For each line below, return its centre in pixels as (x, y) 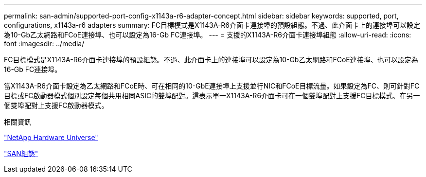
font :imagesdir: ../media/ (44, 44)
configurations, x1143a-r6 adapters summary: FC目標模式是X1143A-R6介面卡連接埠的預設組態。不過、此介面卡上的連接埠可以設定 (212, 25)
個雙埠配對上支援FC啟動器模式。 (56, 105)
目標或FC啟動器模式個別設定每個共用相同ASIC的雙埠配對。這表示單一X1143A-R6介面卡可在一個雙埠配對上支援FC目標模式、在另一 (212, 96)
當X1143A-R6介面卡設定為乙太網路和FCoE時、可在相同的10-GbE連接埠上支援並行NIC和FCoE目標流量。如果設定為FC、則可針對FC (212, 86)
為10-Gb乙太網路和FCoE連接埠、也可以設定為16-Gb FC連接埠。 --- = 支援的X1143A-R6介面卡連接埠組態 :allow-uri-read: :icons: (208, 35)
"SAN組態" (21, 153)
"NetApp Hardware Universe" (51, 137)
